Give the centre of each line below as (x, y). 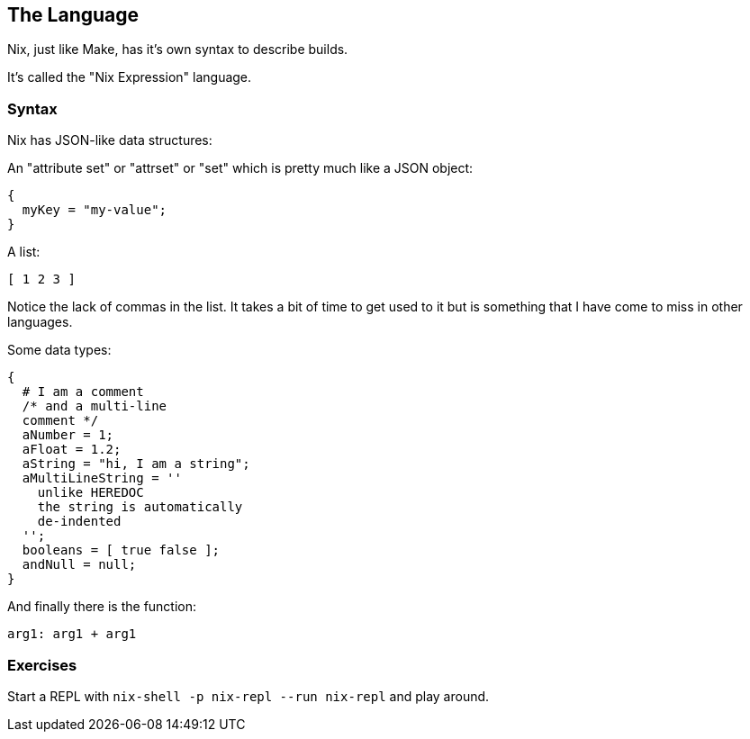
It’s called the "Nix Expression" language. (130, 77)
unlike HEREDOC (90, 493)
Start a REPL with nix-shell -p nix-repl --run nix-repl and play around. (248, 696)
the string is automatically (140, 507)
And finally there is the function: (102, 607)
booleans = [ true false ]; (121, 550)
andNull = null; (79, 565)
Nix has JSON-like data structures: (110, 140)
